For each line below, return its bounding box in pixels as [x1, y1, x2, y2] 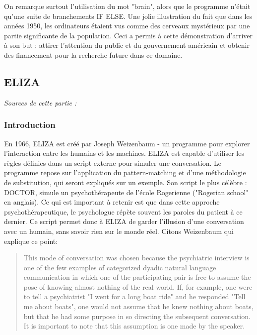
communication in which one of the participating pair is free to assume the [23, 272, 251, 282]
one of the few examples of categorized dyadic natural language [23, 262, 216, 272]
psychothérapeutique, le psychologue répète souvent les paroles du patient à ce [4, 206, 243, 217]
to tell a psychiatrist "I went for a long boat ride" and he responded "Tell [23, 291, 246, 302]
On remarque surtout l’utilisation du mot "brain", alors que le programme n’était [4, 1, 251, 11]
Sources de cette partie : [4, 97, 77, 108]
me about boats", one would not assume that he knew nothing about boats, [23, 301, 254, 312]
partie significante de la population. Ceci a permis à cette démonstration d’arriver [4, 30, 253, 40]
